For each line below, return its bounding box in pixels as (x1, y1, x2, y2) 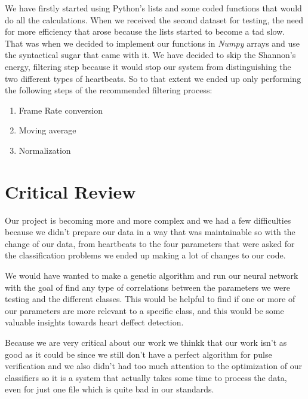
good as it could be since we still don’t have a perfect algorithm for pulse (5, 348, 272, 360)
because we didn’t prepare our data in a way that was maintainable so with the (5, 226, 295, 238)
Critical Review (5, 179, 136, 203)
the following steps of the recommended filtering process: (5, 84, 212, 96)
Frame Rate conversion (19, 103, 103, 116)
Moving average (19, 124, 76, 136)
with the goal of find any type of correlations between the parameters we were (5, 281, 290, 293)
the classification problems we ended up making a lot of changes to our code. (5, 249, 286, 261)
